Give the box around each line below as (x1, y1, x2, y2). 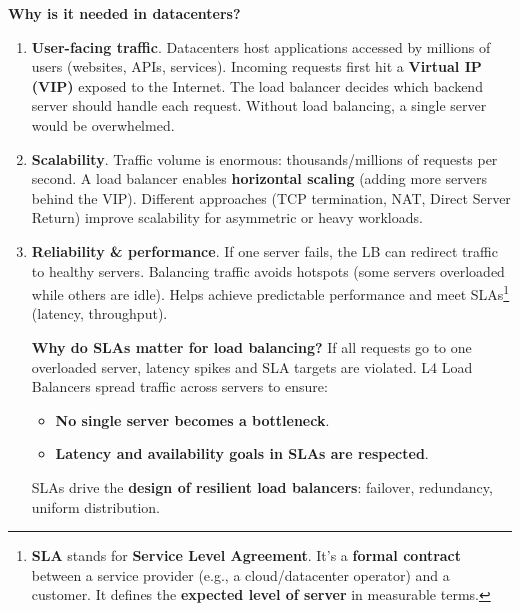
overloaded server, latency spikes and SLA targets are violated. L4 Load (31, 356, 473, 377)
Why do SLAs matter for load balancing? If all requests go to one (31, 336, 472, 357)
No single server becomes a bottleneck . (55, 409, 330, 430)
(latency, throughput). (31, 303, 168, 324)
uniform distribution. (31, 496, 160, 517)
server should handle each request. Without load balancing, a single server (31, 95, 487, 116)
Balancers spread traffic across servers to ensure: (31, 376, 328, 397)
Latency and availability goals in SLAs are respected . (55, 443, 429, 464)
